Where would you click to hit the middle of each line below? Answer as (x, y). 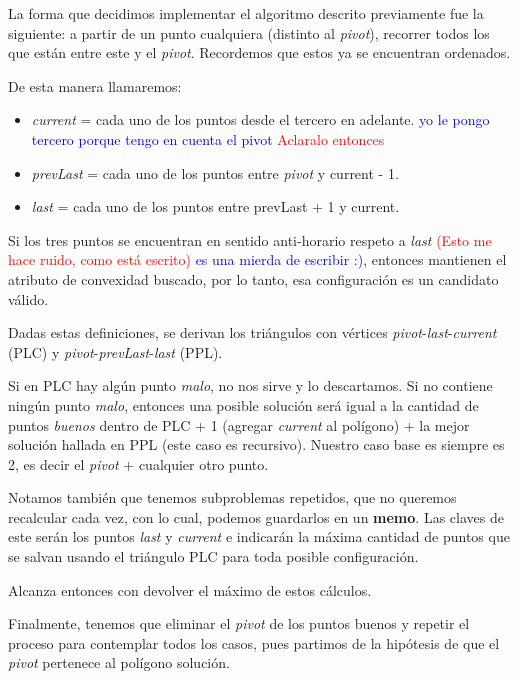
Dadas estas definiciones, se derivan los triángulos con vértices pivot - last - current (252, 332)
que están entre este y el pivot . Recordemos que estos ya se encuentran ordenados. (259, 52)
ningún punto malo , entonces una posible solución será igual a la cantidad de (243, 404)
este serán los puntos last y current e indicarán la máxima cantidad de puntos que (259, 536)
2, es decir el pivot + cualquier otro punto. (138, 463)
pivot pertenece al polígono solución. (119, 662)
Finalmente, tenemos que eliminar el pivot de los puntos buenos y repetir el (239, 623)
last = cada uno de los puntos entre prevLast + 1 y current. (215, 206)
